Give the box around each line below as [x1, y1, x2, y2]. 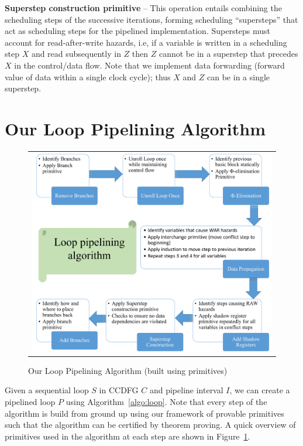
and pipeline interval [149, 384, 223, 396]
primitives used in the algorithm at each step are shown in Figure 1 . [5, 430, 250, 442]
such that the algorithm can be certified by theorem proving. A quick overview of [5, 418, 296, 431]
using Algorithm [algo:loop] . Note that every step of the [66, 396, 267, 408]
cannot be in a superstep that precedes [159, 47, 298, 60]
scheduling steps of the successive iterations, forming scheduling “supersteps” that [5, 13, 298, 25]
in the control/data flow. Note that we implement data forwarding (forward [14, 59, 285, 71]
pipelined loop [5, 396, 56, 408]
